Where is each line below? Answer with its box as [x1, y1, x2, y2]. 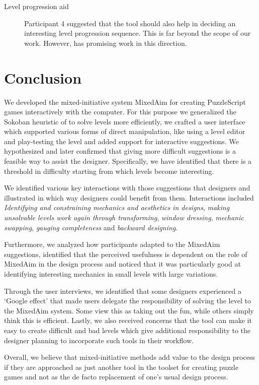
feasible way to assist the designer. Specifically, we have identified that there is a [4, 156, 252, 166]
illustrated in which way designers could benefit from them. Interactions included [4, 192, 254, 203]
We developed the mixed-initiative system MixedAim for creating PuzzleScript [4, 96, 246, 107]
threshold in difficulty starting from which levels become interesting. [4, 165, 214, 176]
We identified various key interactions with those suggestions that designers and [4, 182, 250, 193]
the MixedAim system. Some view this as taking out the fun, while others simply [4, 305, 254, 315]
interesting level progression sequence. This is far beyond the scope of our [24, 28, 251, 38]
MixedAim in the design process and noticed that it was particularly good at [4, 259, 241, 269]
